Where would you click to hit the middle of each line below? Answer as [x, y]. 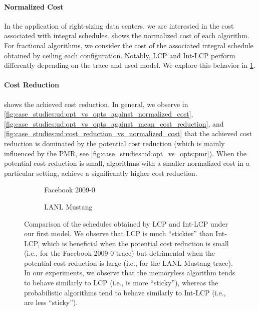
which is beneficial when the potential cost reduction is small [135, 243]
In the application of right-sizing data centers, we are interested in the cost [119, 25]
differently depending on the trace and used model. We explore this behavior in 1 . [130, 65]
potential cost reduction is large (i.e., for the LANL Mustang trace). [128, 263]
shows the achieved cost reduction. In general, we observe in [96, 104]
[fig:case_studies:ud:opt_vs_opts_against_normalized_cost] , [99, 114]
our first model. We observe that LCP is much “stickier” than [119, 233]
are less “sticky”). [51, 302]
